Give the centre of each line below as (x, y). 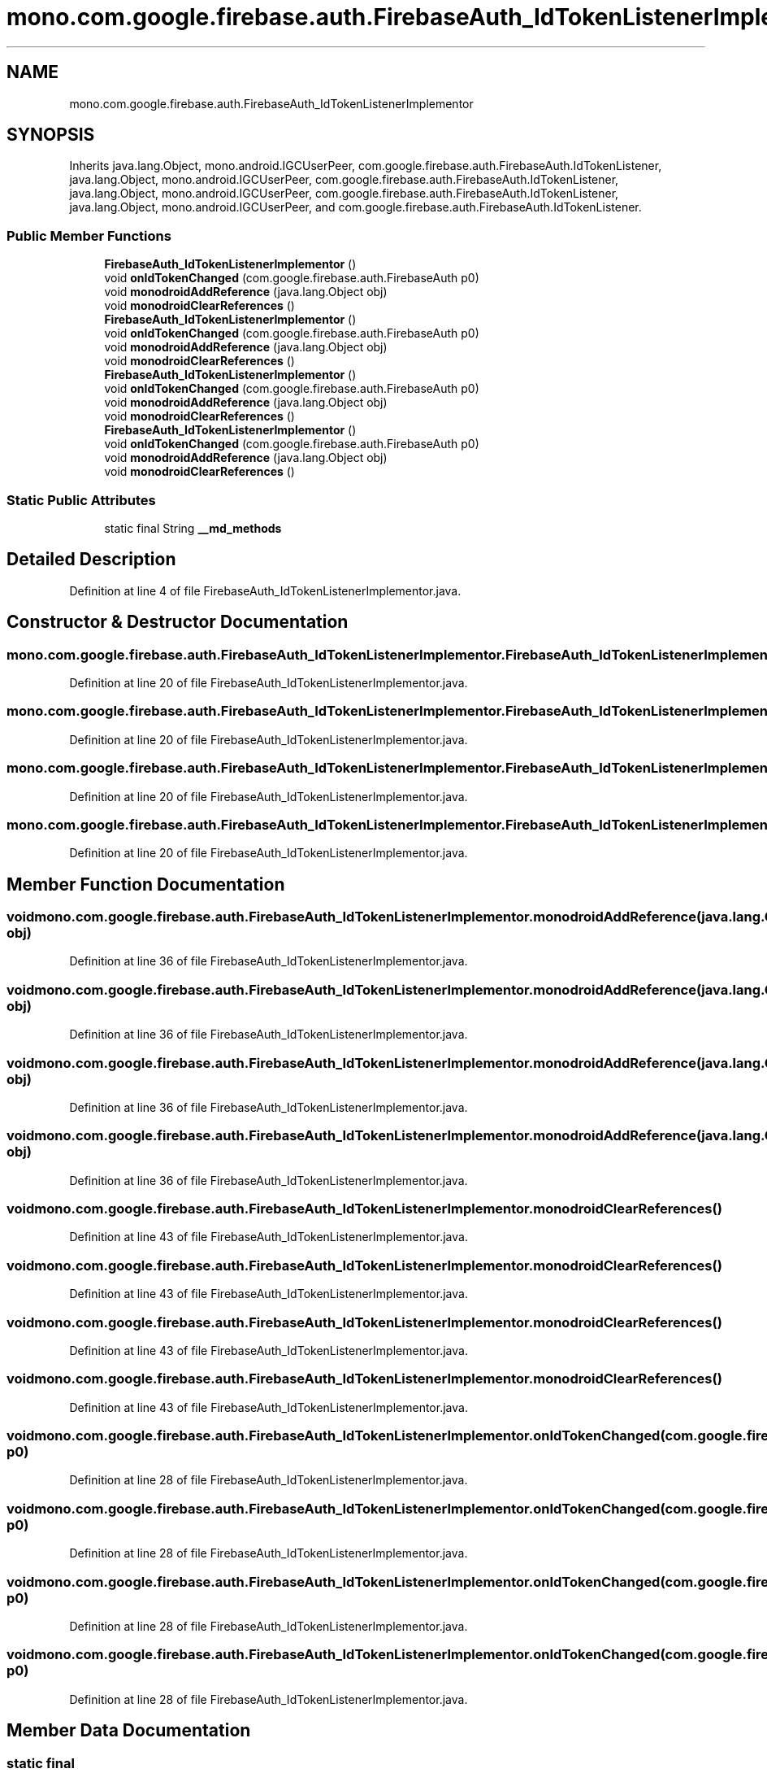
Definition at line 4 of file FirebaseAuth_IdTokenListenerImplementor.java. (265, 590)
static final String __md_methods (193, 528)
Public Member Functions (89, 235)
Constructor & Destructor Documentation (178, 622)
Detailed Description (91, 560)
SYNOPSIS (51, 135)
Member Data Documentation (129, 1731)
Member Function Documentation (146, 884)
